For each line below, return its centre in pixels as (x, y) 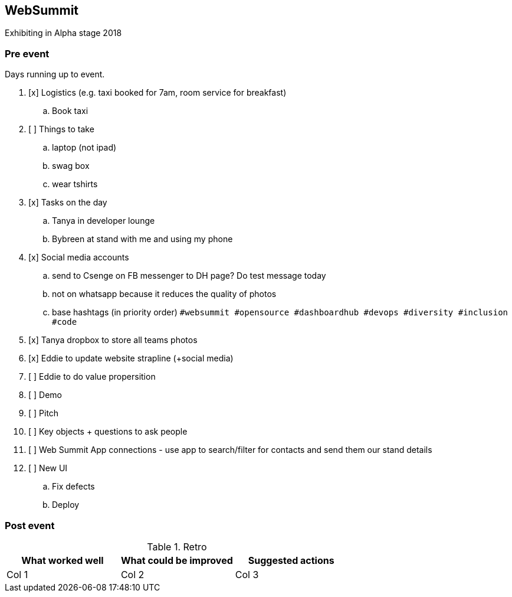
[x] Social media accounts (79, 257)
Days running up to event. (55, 74)
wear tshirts (75, 184)
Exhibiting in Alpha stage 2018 (63, 33)
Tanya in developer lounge (104, 221)
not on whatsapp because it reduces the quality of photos (164, 294)
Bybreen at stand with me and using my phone (142, 239)
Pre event (27, 53)
